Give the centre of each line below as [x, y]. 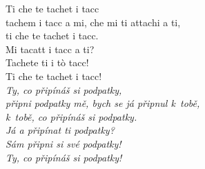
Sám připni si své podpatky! [64, 143]
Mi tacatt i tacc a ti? [50, 49]
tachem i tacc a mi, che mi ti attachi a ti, [93, 22]
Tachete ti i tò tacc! [47, 62]
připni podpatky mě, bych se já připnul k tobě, [103, 103]
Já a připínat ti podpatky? [60, 130]
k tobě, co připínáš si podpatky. [71, 116]
